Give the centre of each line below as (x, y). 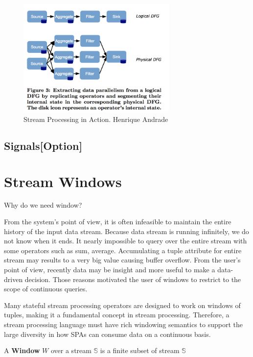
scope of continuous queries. (46, 289)
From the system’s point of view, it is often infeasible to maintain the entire (118, 221)
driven (13, 279)
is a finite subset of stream (140, 350)
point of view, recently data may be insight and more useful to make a (110, 269)
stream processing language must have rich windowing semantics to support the (123, 324)
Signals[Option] (43, 145)
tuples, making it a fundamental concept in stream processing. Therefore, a (117, 315)
